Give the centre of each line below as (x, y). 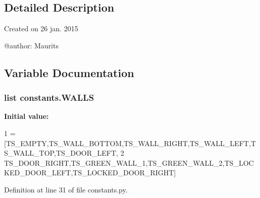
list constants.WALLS (49, 97)
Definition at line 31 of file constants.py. (66, 189)
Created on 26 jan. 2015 (41, 28)
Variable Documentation (69, 72)
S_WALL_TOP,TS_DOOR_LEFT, (61, 153)
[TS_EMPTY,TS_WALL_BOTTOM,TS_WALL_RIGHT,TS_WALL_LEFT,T (130, 143)
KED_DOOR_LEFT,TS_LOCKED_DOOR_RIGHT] (90, 173)
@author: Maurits (31, 45)
